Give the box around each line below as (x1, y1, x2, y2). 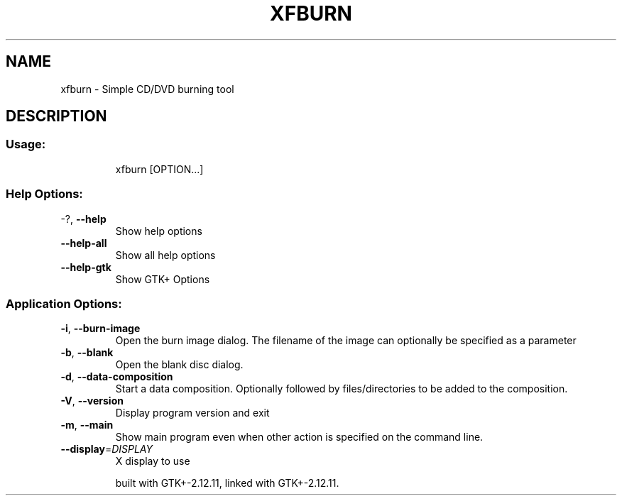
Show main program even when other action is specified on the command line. (115, 431, 484, 444)
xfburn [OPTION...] (115, 163, 204, 175)
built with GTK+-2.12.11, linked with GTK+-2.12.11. (115, 477, 339, 490)
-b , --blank (60, 346, 114, 359)
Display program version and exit (115, 407, 270, 419)
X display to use (115, 455, 190, 468)
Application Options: (6, 296, 122, 311)
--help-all (60, 236, 107, 249)
